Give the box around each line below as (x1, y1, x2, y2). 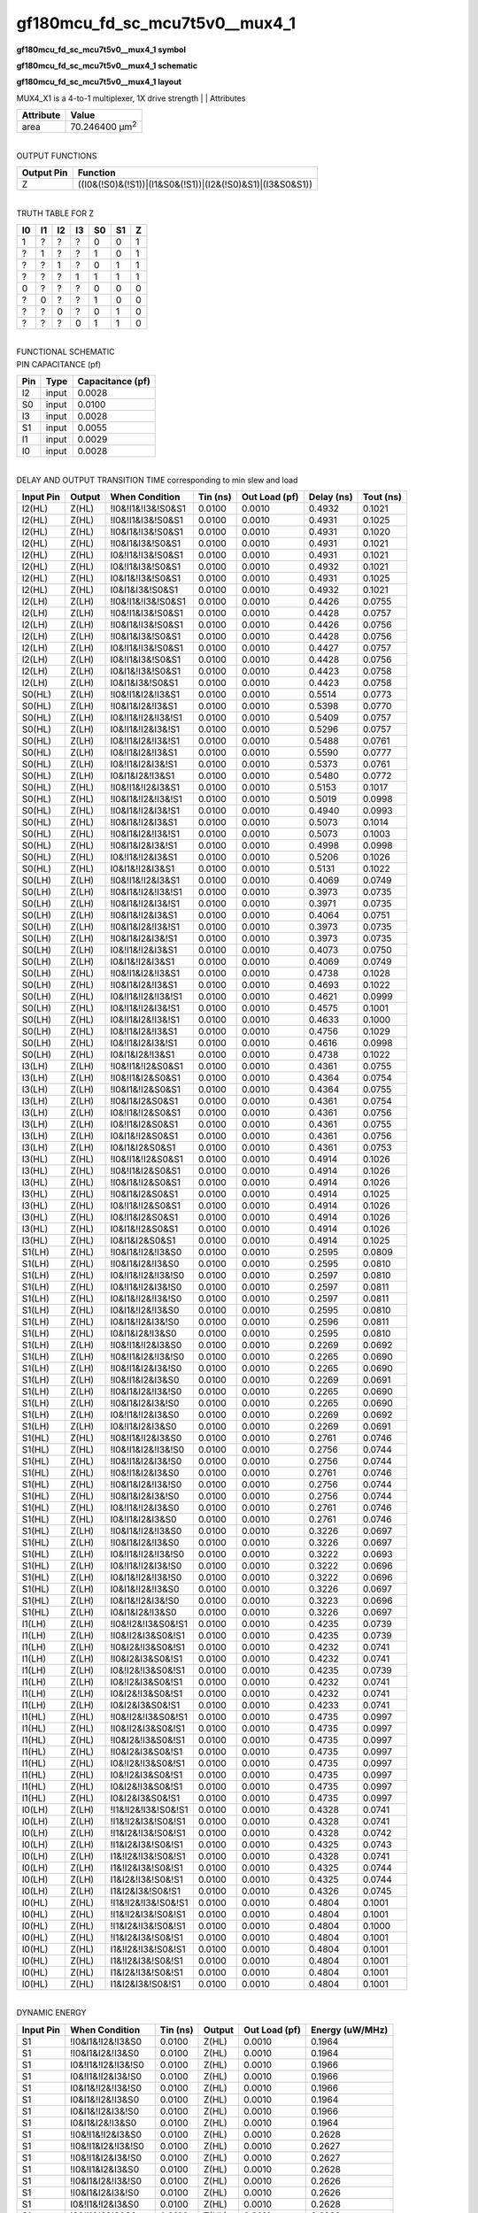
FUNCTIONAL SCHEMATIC (16, 346, 115, 358)
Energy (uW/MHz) (310, 2024, 389, 2036)
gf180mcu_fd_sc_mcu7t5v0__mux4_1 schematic (16, 60, 198, 71)
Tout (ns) (362, 490, 403, 503)
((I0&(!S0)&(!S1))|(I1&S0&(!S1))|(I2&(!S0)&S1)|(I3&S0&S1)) (77, 178, 313, 190)
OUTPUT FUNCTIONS (16, 150, 97, 161)
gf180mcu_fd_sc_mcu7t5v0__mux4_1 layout (16, 76, 181, 88)
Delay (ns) (308, 490, 353, 503)
